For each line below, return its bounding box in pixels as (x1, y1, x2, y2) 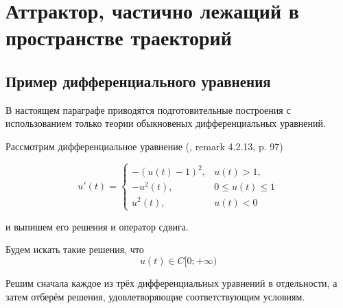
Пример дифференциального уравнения (5, 70, 271, 91)
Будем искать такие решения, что (5, 242, 144, 257)
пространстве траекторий (5, 23, 232, 51)
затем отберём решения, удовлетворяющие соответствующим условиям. (5, 289, 305, 303)
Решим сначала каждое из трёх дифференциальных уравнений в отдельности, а (5, 275, 338, 289)
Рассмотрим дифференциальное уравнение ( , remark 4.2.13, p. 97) (5, 139, 283, 153)
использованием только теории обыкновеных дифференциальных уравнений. (5, 116, 326, 130)
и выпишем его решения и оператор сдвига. (5, 219, 189, 233)
